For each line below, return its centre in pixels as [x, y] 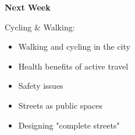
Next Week [28, 7]
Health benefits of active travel [73, 66]
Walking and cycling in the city [74, 46]
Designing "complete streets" [69, 125]
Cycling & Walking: [40, 27]
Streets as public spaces [61, 105]
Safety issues [41, 86]
